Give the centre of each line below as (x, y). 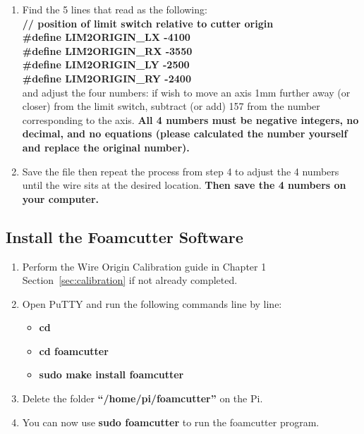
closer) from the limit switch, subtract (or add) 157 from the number (171, 106)
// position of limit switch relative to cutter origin (148, 23)
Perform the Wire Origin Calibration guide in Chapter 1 (144, 266)
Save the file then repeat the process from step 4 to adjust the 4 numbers (181, 171)
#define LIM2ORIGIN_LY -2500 (106, 64)
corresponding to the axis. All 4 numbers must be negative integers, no (190, 119)
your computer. (61, 198)
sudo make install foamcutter (111, 374)
